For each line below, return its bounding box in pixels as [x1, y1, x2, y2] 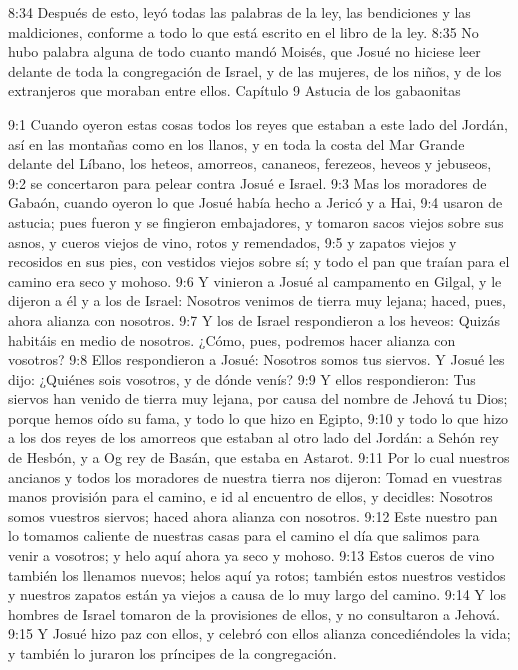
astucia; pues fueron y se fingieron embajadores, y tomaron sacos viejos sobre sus [8, 211, 504, 232]
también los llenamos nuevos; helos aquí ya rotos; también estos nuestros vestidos [8, 564, 506, 585]
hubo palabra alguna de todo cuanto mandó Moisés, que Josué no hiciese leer [8, 41, 481, 62]
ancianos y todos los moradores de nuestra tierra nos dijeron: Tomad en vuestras [8, 466, 502, 487]
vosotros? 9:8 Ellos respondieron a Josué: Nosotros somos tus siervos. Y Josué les [8, 349, 505, 370]
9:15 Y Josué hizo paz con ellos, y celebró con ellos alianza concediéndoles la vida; [8, 623, 511, 644]
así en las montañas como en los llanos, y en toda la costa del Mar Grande [8, 133, 465, 154]
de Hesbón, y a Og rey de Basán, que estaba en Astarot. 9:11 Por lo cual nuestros [8, 447, 510, 468]
